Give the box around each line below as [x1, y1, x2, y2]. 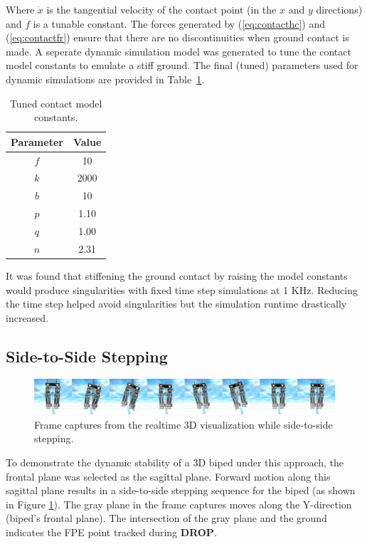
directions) [316, 2, 363, 16]
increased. [6, 310, 49, 325]
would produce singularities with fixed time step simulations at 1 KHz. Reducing [6, 282, 358, 297]
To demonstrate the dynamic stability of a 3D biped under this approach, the [6, 454, 344, 469]
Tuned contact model [9, 95, 102, 110]
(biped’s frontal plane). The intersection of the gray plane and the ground [6, 511, 327, 525]
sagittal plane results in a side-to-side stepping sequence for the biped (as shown [6, 483, 356, 498]
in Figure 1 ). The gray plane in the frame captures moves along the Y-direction [6, 496, 352, 511]
